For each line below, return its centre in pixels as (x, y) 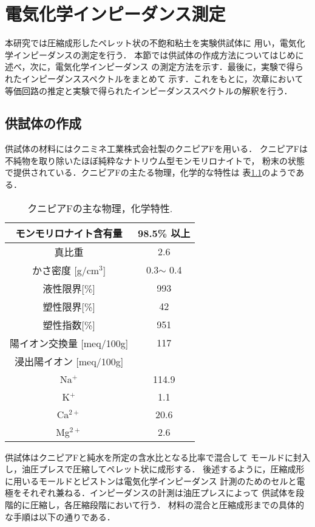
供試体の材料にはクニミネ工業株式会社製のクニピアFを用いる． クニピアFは (156, 149)
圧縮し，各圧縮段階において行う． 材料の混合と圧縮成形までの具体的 (167, 505)
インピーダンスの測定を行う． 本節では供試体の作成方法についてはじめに (158, 54)
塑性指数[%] (69, 325)
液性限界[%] (69, 288)
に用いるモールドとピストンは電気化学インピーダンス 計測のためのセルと (151, 480)
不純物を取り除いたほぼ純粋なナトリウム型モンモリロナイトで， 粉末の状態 (155, 160)
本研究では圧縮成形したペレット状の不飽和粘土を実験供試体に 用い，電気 (151, 43)
